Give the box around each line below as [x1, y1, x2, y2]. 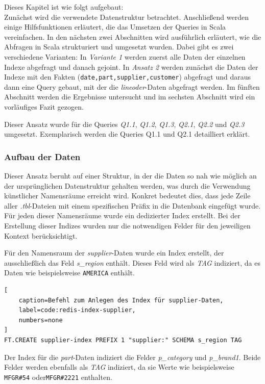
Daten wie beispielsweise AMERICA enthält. [4, 267, 135, 278]
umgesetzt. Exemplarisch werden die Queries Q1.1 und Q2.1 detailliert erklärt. [4, 129, 250, 139]
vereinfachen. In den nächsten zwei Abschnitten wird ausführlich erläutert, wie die [4, 31, 261, 42]
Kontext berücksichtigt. [4, 230, 78, 241]
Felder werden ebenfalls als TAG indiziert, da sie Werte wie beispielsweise [4, 362, 234, 372]
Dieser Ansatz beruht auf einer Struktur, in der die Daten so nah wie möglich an [4, 170, 257, 181]
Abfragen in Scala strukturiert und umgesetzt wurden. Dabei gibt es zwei [4, 41, 234, 52]
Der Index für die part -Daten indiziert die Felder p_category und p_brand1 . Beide [4, 351, 261, 362]
